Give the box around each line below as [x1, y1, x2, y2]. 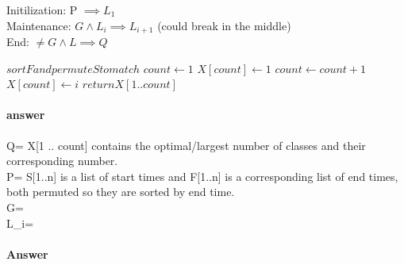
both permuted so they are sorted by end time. [6, 183, 235, 200]
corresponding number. [6, 152, 118, 169]
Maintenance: [6, 17, 71, 33]
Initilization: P [6, 2, 78, 17]
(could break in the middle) [157, 17, 291, 33]
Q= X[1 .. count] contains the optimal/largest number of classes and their [6, 136, 366, 153]
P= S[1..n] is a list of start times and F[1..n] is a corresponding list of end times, [6, 167, 398, 184]
